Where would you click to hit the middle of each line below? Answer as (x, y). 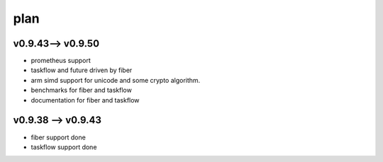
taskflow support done (64, 147)
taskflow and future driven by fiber (82, 70)
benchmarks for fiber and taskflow (82, 90)
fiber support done (59, 137)
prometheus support (61, 61)
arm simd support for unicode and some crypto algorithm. (116, 80)
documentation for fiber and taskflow (85, 100)
